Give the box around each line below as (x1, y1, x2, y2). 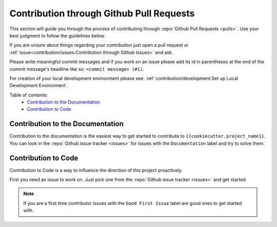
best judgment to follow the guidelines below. (9, 32, 106, 38)
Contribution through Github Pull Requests (9, 8, 195, 19)
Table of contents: (9, 92, 48, 98)
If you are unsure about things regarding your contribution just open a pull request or (9, 42, 189, 48)
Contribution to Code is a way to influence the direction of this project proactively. (9, 167, 183, 173)
